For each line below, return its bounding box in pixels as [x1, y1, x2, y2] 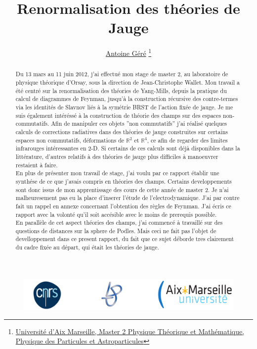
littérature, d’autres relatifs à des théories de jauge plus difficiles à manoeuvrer [15, 152, 218, 160]
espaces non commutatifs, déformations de [15, 136, 125, 144]
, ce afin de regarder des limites [147, 136, 228, 144]
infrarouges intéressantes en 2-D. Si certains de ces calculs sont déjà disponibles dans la [15, 144, 240, 152]
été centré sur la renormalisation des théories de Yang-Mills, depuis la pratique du [15, 86, 227, 95]
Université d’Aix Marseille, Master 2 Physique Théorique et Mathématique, [15, 326, 245, 336]
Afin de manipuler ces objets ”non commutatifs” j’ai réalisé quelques [51, 119, 227, 128]
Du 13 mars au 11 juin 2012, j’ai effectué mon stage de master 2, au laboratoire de [15, 70, 228, 78]
